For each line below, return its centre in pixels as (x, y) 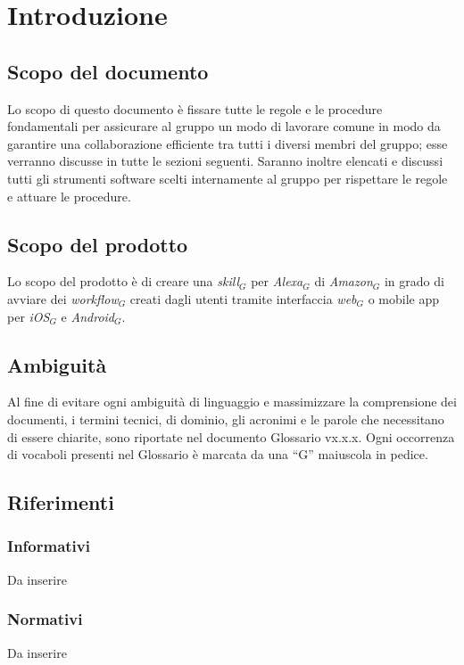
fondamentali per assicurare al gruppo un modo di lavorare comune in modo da (224, 126)
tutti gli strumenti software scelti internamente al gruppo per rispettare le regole (228, 178)
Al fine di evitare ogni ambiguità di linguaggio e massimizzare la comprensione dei (232, 402)
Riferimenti (61, 502)
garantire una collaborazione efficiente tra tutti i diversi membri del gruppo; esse (228, 143)
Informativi (49, 546)
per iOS (29, 316)
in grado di (414, 281)
